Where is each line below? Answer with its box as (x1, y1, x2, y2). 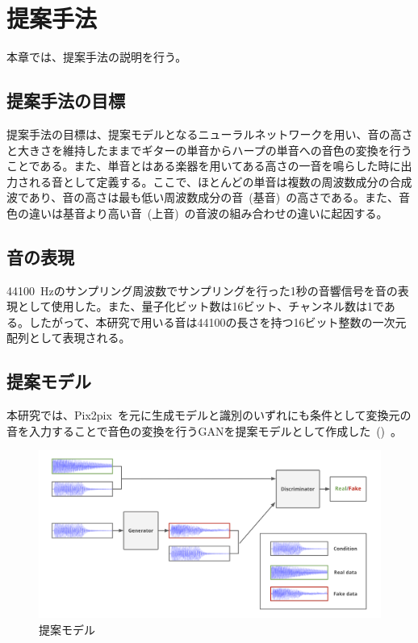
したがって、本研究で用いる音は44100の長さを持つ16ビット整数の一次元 (28, 313, 407, 330)
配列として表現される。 (6, 329, 131, 346)
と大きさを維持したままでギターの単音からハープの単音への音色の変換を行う (6, 141, 412, 158)
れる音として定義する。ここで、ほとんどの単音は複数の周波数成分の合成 (28, 173, 412, 190)
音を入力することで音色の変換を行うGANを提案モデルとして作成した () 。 (6, 422, 403, 439)
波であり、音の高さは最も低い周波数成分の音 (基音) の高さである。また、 (6, 189, 399, 206)
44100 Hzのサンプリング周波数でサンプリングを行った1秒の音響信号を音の (6, 282, 398, 299)
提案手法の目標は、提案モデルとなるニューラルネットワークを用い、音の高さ (6, 125, 413, 142)
